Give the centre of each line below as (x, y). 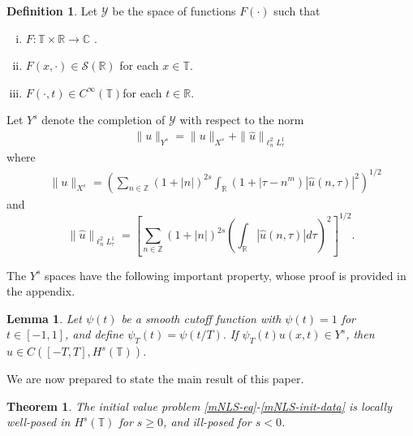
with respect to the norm (242, 120)
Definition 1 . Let (52, 11)
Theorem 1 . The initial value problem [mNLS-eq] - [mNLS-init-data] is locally (200, 406)
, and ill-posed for (207, 422)
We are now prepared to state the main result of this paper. (155, 379)
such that (297, 11)
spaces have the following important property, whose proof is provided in (225, 275)
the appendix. (41, 291)
